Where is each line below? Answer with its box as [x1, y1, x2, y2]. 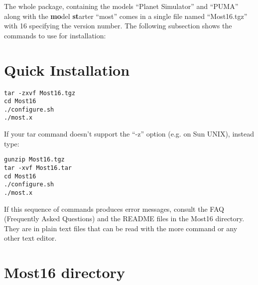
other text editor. [4, 233, 57, 243]
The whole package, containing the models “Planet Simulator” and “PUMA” [4, 1, 239, 11]
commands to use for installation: [4, 30, 106, 40]
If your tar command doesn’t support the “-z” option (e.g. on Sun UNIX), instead [4, 129, 255, 139]
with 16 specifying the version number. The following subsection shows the [4, 20, 232, 31]
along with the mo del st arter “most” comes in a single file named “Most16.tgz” [4, 10, 248, 21]
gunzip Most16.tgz [4, 156, 65, 163]
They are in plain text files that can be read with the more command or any [4, 223, 238, 233]
